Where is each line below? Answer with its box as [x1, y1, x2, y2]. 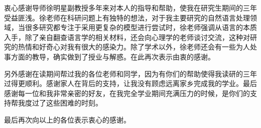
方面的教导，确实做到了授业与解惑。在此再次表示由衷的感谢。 [11, 51, 215, 61]
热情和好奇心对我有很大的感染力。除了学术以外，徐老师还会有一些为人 [18, 41, 250, 52]
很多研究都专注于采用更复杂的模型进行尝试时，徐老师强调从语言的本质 [25, 22, 257, 32]
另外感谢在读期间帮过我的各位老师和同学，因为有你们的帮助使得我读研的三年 [4, 68, 257, 78]
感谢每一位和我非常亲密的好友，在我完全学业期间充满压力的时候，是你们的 [4, 87, 250, 98]
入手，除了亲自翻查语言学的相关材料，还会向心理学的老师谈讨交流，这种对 [4, 31, 250, 42]
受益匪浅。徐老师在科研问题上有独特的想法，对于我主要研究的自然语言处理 [4, 12, 250, 22]
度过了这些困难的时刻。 [25, 97, 102, 108]
